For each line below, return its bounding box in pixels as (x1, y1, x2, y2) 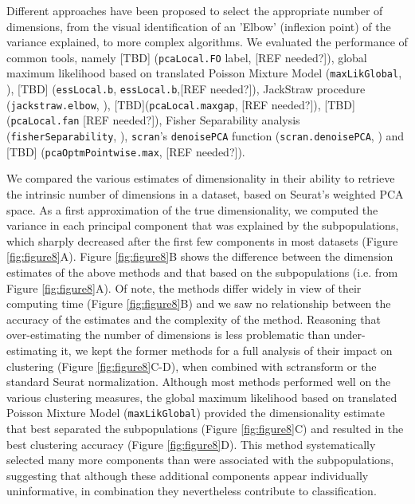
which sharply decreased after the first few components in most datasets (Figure (6, 232, 398, 249)
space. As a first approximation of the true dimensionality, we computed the (6, 201, 378, 218)
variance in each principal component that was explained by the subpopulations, (6, 217, 399, 234)
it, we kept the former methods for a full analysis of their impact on (61, 341, 393, 358)
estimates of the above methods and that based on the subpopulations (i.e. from (6, 263, 398, 280)
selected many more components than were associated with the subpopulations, (6, 451, 394, 468)
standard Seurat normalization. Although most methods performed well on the (6, 373, 391, 390)
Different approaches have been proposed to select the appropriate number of (6, 2, 383, 18)
